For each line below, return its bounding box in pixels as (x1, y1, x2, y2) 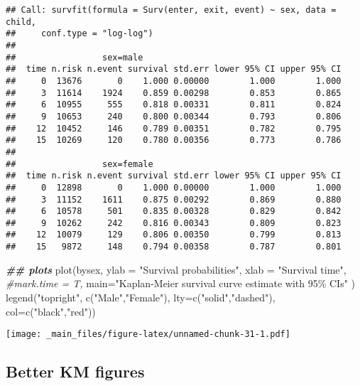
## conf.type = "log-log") (6, 28, 153, 39)
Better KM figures (6, 360, 145, 382)
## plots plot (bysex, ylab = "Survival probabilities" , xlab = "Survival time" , (6, 262, 347, 277)
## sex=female (6, 159, 153, 169)
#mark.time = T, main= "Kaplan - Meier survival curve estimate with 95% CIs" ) (6, 276, 356, 291)
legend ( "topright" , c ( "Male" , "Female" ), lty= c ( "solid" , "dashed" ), (6, 289, 276, 304)
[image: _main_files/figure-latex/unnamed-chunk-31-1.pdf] (6, 329, 290, 340)
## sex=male (6, 52, 143, 63)
